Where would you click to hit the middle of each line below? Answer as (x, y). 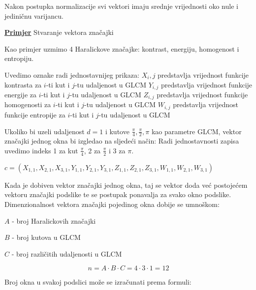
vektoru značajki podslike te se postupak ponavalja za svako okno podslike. (118, 194)
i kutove (117, 131)
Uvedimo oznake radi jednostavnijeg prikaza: (72, 74)
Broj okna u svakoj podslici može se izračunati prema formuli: (98, 282)
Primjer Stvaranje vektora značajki (59, 32)
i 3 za (117, 150)
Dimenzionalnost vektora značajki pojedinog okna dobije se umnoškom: (112, 204)
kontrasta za (23, 84)
